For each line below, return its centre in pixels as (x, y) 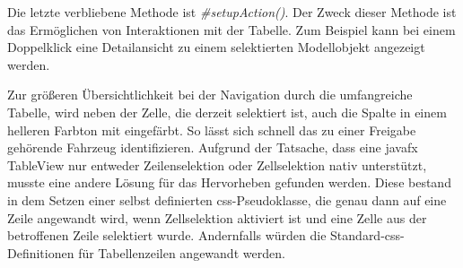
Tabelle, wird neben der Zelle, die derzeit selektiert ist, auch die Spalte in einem (227, 112)
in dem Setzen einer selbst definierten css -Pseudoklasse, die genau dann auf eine (227, 199)
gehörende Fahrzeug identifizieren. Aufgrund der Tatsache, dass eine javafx (213, 147)
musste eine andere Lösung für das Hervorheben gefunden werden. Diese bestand (229, 182)
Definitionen (41, 252)
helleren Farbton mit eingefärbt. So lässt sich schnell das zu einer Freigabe (212, 130)
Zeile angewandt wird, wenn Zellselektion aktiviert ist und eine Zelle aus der (217, 217)
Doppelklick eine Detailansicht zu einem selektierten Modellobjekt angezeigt (216, 47)
